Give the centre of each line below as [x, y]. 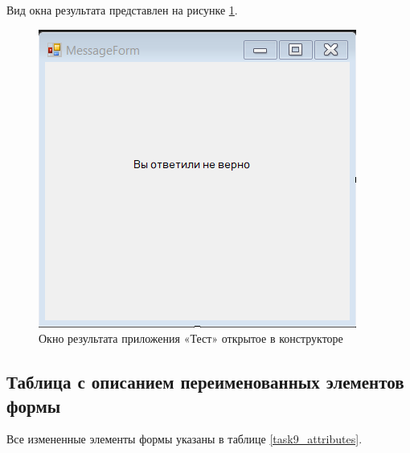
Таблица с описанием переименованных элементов [205, 382]
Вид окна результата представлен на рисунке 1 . [122, 10]
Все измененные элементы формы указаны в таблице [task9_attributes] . [184, 439]
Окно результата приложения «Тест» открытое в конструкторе [191, 338]
